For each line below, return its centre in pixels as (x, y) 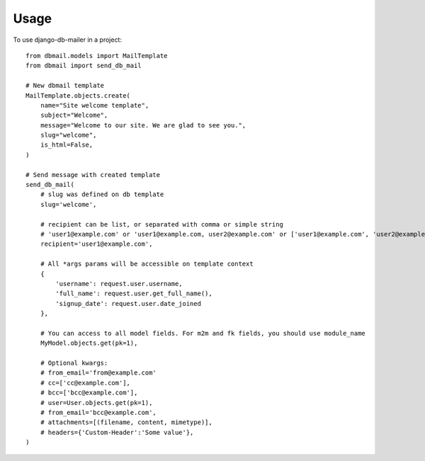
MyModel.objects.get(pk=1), (89, 343)
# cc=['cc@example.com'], (85, 383)
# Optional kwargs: (74, 363)
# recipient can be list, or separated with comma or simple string (161, 224)
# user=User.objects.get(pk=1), (96, 403)
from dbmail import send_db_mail (84, 66)
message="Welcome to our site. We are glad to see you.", (143, 125)
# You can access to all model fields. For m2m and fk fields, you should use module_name (203, 333)
